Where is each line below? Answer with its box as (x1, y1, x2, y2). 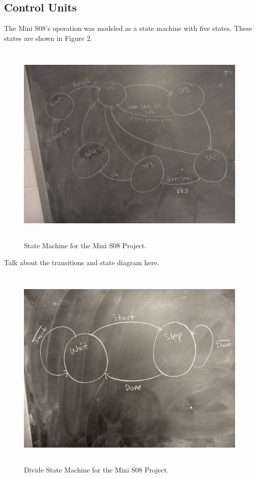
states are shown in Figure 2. (4, 32, 93, 43)
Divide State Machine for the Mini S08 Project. (24, 464, 169, 475)
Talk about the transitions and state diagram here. (4, 257, 159, 267)
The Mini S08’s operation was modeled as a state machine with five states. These (4, 23, 252, 33)
